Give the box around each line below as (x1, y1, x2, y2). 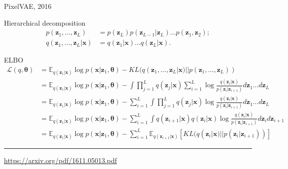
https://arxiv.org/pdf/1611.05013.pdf (4, 155, 117, 165)
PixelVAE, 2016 (4, 1, 52, 11)
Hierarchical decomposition (4, 17, 86, 28)
